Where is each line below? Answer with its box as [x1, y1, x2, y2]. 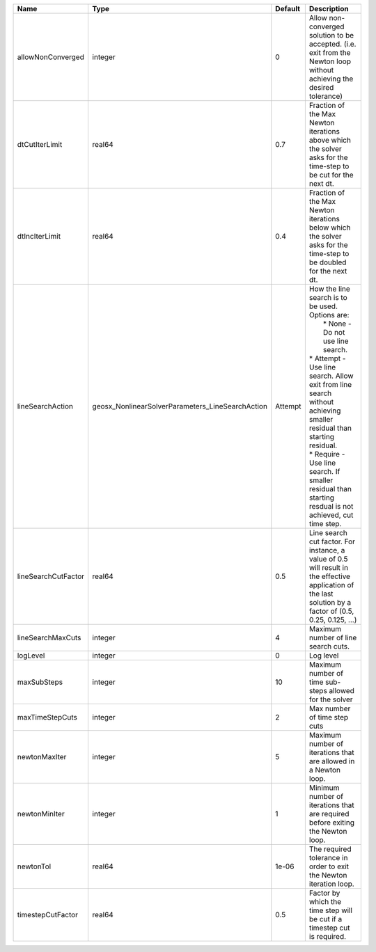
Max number [308, 704, 351, 713]
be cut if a [308, 914, 343, 923]
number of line [308, 633, 357, 642]
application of [308, 580, 354, 589]
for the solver [308, 695, 353, 704]
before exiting [308, 818, 355, 827]
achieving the [308, 74, 354, 84]
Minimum [308, 783, 340, 793]
